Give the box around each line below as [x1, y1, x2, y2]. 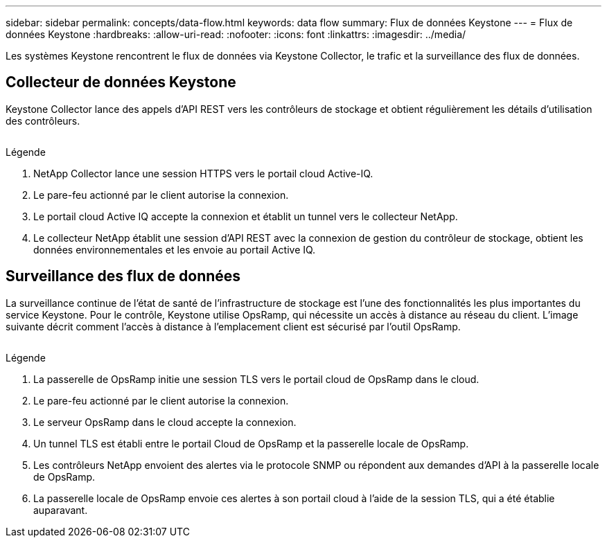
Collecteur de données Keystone [6, 73, 236, 91]
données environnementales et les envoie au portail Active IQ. [33, 243, 316, 256]
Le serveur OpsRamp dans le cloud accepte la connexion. [33, 416, 297, 428]
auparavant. [33, 504, 88, 516]
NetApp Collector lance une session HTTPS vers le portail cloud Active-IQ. [33, 167, 373, 179]
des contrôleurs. [6, 114, 80, 127]
